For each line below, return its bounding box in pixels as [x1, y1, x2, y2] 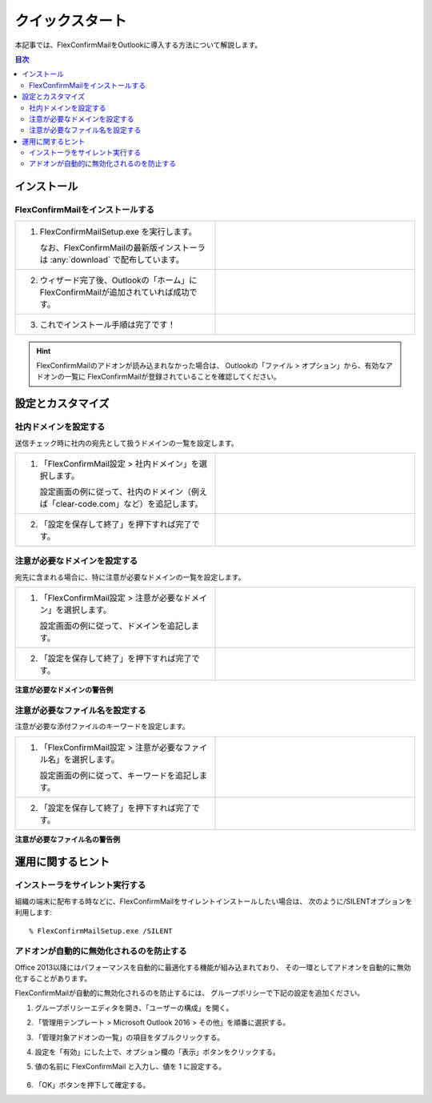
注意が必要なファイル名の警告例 [14, 834, 120, 844]
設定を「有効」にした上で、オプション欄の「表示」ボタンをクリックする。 [34, 1047, 280, 1057]
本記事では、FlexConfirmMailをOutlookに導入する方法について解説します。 [14, 40, 262, 50]
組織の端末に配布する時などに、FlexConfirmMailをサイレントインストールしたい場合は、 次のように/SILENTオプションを [14, 896, 413, 906]
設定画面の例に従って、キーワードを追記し [39, 769, 200, 780]
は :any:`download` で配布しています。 [39, 254, 184, 265]
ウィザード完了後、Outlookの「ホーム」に [39, 275, 198, 286]
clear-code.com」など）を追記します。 [55, 498, 203, 509]
